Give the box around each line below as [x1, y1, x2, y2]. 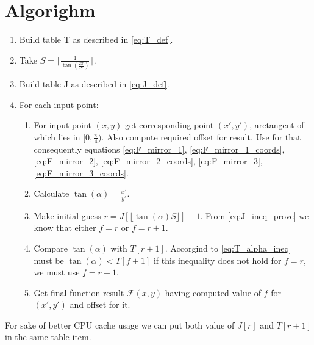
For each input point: [19, 98, 99, 111]
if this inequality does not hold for [153, 253, 282, 266]
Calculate [34, 187, 70, 200]
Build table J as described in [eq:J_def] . [19, 78, 169, 90]
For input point [34, 118, 91, 131]
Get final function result [34, 286, 124, 299]
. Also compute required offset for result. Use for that [101, 130, 301, 143]
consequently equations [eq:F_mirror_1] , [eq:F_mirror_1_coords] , [34, 142, 285, 155]
